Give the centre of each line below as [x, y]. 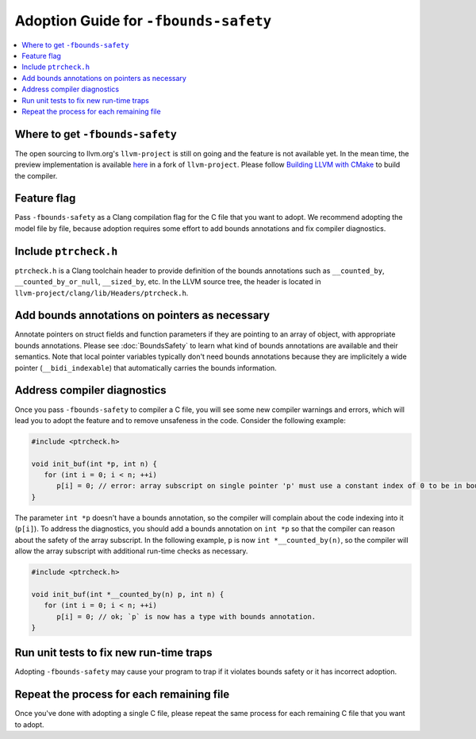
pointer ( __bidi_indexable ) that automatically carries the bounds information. [146, 368]
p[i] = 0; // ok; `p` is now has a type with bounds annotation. [186, 616]
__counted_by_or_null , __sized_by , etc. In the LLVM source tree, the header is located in [168, 282]
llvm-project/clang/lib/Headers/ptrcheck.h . [102, 293]
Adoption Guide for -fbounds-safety [143, 21]
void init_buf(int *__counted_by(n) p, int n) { [128, 594]
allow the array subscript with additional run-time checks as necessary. [131, 551]
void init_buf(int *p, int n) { [94, 464]
